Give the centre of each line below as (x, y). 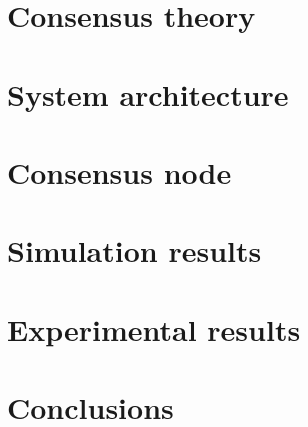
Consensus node (119, 171)
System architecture (148, 93)
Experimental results (154, 328)
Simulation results (134, 250)
